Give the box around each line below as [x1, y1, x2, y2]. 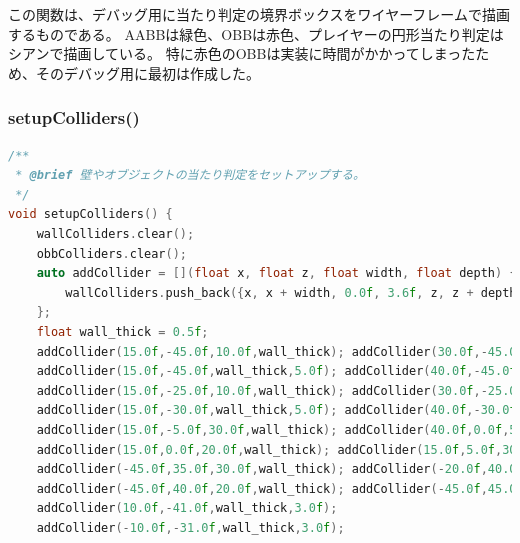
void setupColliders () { [8, 207, 173, 222]
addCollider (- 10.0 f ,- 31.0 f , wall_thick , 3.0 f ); [36, 520, 345, 535]
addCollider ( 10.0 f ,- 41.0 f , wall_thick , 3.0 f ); [36, 501, 338, 516]
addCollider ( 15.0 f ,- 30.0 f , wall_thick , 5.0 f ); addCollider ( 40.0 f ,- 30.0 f [36, 403, 517, 418]
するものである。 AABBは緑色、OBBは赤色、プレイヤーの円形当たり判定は [8, 23, 504, 44]
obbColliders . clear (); [36, 246, 187, 261]
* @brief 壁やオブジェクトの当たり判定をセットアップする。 [15, 168, 365, 183]
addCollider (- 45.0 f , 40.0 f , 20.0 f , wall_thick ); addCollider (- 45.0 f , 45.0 [36, 481, 517, 496]
